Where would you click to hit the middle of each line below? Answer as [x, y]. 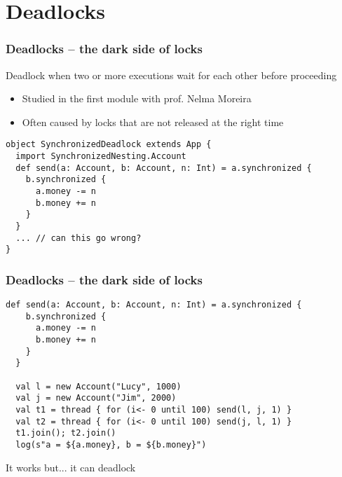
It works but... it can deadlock [71, 467]
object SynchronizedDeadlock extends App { [109, 145]
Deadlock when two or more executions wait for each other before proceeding [171, 75]
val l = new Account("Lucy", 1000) [98, 386]
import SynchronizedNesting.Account [101, 157]
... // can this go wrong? [78, 238]
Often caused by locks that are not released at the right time [153, 122]
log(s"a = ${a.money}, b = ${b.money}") [111, 445]
